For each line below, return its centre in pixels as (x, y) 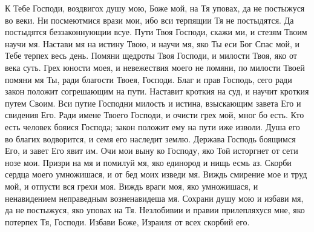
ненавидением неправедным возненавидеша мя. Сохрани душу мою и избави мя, (154, 198)
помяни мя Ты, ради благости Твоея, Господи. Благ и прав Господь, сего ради (149, 79)
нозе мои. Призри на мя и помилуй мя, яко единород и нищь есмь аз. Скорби (148, 162)
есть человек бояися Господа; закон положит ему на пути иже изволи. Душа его (152, 126)
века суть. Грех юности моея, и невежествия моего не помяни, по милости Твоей (155, 67)
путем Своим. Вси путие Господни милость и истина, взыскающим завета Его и (153, 103)
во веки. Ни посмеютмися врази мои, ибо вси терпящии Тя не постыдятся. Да (149, 20)
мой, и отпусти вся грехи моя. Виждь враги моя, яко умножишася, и (132, 186)
